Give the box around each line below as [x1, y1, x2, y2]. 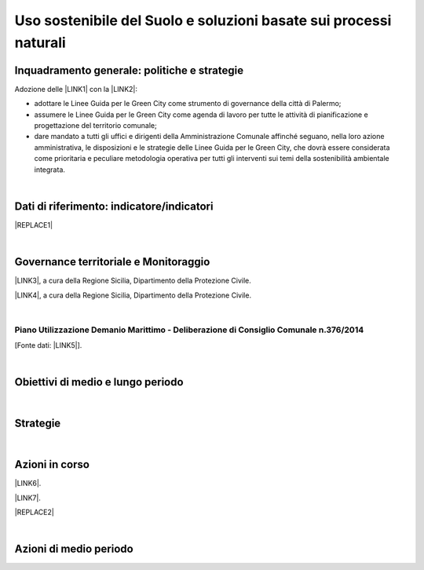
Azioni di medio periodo [14, 543, 133, 556]
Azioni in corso [14, 458, 90, 471]
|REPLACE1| [14, 220, 53, 229]
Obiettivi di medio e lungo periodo [14, 375, 184, 389]
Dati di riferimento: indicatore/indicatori [14, 199, 214, 213]
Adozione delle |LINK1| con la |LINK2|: [14, 84, 137, 93]
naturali [14, 34, 66, 51]
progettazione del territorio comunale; [34, 121, 157, 130]
